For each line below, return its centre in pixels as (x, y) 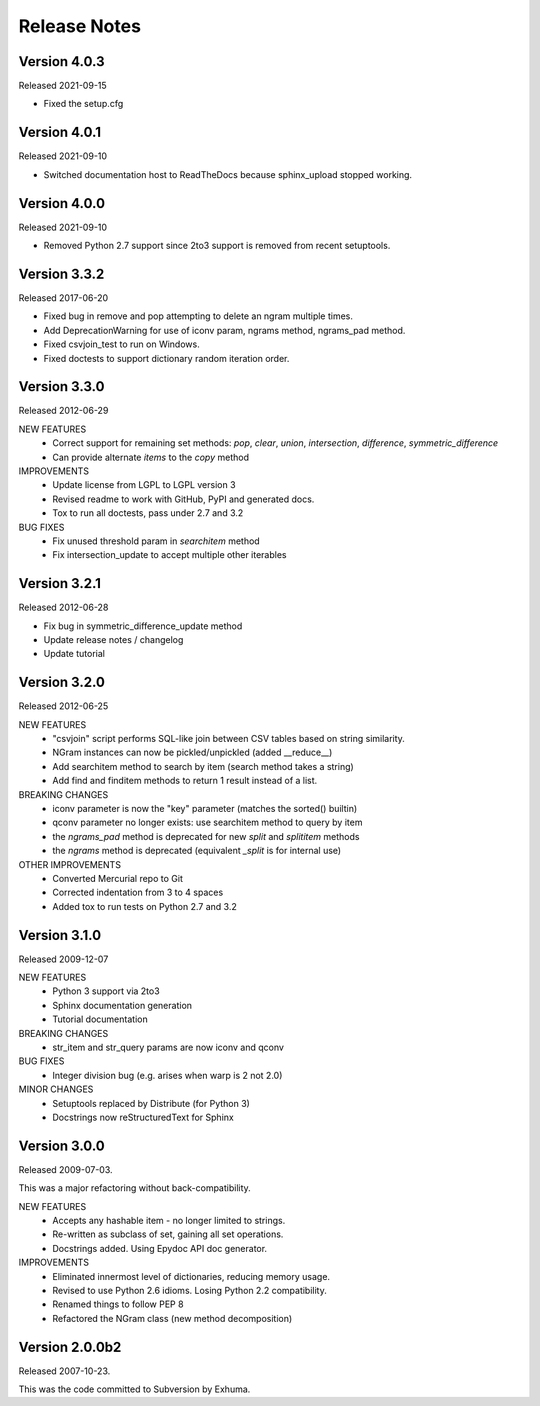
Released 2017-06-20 (63, 297)
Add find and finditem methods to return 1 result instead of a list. (185, 781)
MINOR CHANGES (56, 1089)
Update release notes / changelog (113, 640)
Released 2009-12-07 (63, 959)
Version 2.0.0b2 (70, 1346)
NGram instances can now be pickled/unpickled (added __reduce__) (192, 752)
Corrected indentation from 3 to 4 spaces (138, 892)
